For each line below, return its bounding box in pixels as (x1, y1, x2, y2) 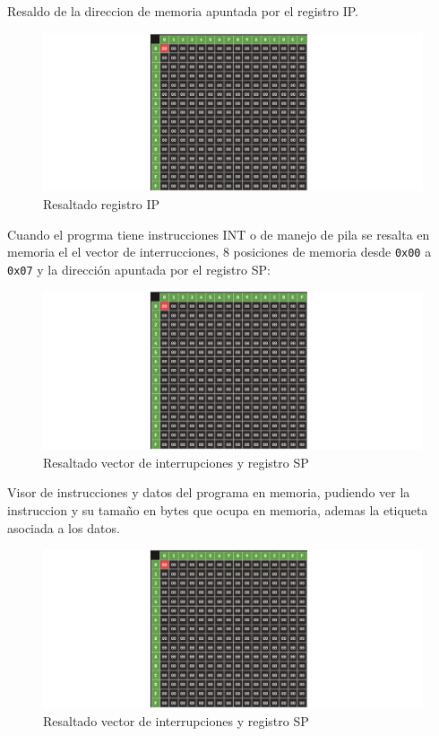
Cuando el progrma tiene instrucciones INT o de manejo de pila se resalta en (7, 224, 430, 243)
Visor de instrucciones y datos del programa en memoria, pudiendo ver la (7, 483, 410, 502)
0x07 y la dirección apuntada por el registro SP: (7, 259, 271, 278)
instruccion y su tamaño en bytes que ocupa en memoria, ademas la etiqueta (7, 501, 428, 520)
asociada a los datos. (7, 518, 120, 537)
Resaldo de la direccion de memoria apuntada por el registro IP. (7, 2, 358, 20)
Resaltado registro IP (43, 194, 160, 213)
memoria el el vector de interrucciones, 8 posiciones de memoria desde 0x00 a (7, 242, 432, 261)
